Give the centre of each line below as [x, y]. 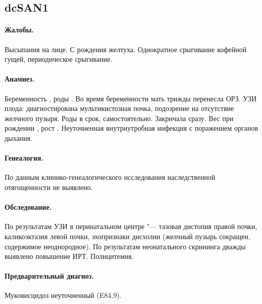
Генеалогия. [24, 158]
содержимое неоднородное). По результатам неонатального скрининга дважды [125, 246]
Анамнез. [20, 79]
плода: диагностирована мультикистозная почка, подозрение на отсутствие [119, 108]
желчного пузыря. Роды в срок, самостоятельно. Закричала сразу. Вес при [119, 118]
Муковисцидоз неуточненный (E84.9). [63, 295]
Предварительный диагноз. [49, 276]
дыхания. [18, 138]
